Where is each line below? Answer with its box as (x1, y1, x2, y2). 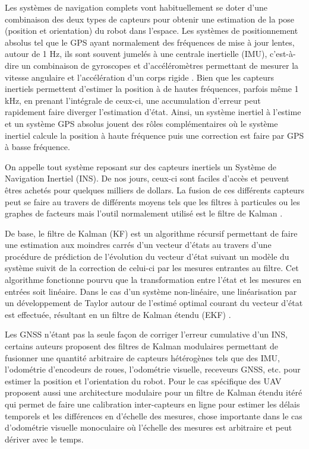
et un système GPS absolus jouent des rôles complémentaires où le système (5, 117, 278, 129)
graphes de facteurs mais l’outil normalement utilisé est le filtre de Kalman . (5, 207, 283, 219)
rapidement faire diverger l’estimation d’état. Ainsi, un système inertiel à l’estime (5, 106, 301, 118)
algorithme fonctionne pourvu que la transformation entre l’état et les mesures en (5, 273, 302, 286)
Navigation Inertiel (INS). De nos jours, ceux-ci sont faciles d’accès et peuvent (5, 172, 289, 184)
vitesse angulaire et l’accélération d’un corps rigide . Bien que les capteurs (5, 71, 275, 83)
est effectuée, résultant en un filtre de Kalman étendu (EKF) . (5, 308, 231, 320)
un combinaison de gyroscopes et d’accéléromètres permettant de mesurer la (21, 59, 299, 71)
